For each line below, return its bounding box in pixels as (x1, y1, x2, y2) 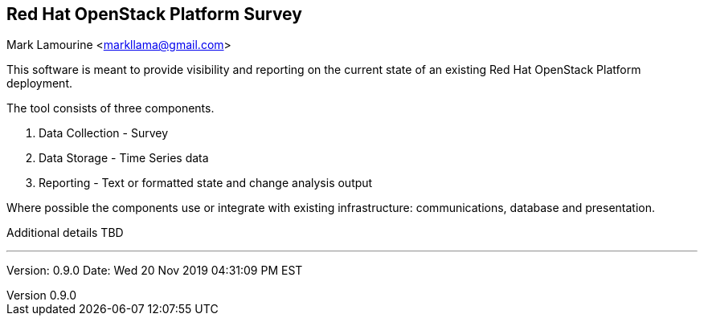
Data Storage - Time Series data (39, 151, 209, 165)
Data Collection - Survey (39, 126, 169, 141)
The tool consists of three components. (6, 101, 215, 116)
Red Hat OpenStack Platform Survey (6, 4, 302, 24)
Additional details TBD (6, 226, 124, 240)
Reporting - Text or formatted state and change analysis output (39, 176, 373, 190)
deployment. (6, 76, 72, 91)
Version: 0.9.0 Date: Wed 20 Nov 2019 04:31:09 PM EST (6, 263, 303, 278)
